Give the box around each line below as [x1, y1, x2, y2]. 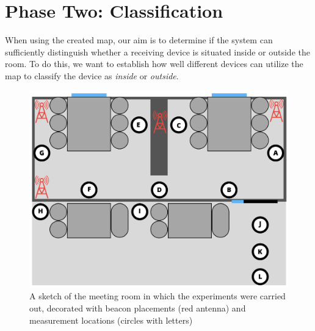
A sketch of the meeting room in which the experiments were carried [29, 290, 286, 302]
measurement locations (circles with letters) [29, 313, 193, 326]
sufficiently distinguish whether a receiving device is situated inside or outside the [5, 45, 310, 58]
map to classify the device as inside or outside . [5, 69, 179, 82]
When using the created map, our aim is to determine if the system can [5, 34, 273, 46]
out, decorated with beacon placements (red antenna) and [29, 302, 246, 315]
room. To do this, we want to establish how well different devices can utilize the [5, 57, 303, 70]
